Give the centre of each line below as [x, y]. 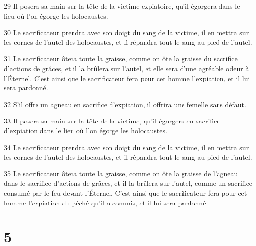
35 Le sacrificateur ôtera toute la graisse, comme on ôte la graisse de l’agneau [121, 173]
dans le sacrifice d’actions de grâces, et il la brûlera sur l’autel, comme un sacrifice [128, 183]
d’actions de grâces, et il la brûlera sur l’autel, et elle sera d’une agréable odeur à [127, 68]
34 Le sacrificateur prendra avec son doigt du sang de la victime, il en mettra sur [127, 147]
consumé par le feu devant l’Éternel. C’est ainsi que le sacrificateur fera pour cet [126, 192]
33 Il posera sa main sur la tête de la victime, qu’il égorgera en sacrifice [112, 121]
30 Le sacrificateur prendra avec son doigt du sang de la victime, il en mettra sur [127, 32]
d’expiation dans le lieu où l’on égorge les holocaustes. [86, 130]
